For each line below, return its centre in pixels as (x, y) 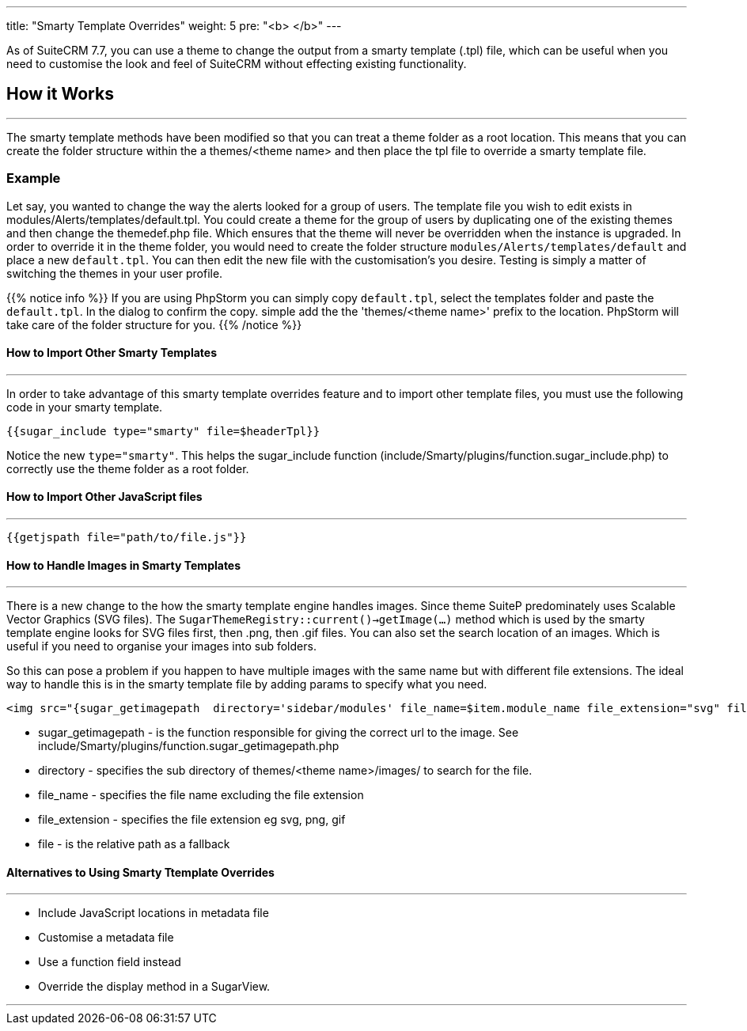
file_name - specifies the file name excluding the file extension (201, 795)
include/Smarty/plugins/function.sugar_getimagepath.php (189, 746)
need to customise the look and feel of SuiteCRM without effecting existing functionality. (237, 64)
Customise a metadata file (106, 938)
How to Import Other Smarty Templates (112, 353)
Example (34, 178)
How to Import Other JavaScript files (104, 497)
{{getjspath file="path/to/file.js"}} (127, 538)
